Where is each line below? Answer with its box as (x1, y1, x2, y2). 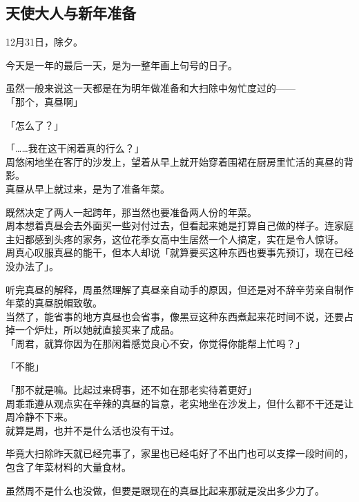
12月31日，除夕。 (6, 35, 83, 49)
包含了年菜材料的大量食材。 (6, 460, 131, 474)
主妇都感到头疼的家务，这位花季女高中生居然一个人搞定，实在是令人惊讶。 (6, 231, 344, 246)
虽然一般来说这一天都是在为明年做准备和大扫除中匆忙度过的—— (6, 81, 295, 95)
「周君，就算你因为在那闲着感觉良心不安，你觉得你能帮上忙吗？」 (6, 336, 305, 350)
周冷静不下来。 (6, 409, 73, 424)
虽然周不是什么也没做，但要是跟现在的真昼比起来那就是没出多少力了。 (6, 483, 324, 497)
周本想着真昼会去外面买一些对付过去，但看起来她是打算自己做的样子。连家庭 (6, 218, 353, 233)
